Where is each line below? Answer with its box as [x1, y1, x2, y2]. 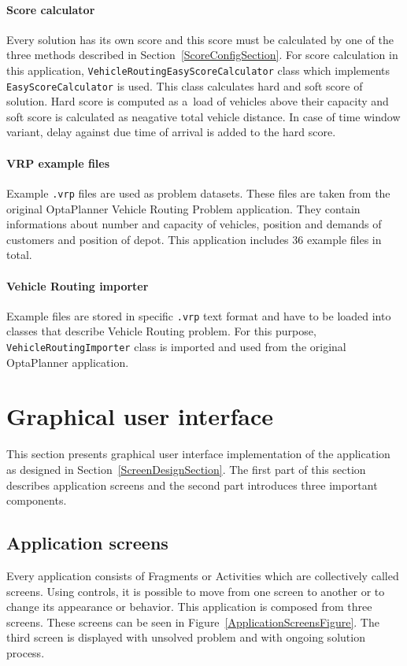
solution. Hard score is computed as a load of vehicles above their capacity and [6, 93, 389, 109]
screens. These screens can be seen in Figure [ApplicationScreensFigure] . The [6, 613, 379, 630]
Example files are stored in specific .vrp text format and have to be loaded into [6, 307, 391, 324]
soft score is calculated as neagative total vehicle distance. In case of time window [6, 108, 401, 124]
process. [6, 644, 45, 660]
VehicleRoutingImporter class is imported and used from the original [6, 338, 346, 354]
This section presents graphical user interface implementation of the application [6, 446, 390, 462]
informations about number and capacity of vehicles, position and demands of [6, 216, 382, 232]
